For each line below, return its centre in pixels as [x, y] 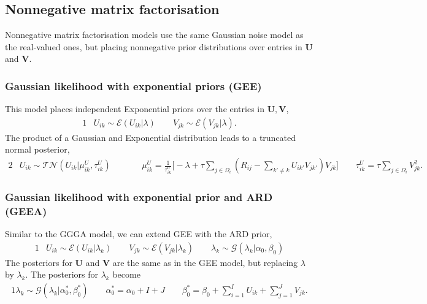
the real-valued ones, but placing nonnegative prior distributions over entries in [154, 46]
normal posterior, [37, 149]
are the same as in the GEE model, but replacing [205, 262]
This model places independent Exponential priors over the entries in [135, 109]
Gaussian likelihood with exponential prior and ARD [139, 196]
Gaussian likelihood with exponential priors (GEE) [133, 85]
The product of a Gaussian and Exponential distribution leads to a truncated [151, 137]
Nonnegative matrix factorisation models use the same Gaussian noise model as [154, 35]
